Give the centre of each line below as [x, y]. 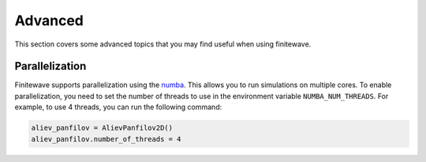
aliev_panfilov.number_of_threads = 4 [106, 139]
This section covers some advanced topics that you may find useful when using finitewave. [163, 44]
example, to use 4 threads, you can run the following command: [118, 107]
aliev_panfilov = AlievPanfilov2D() [102, 128]
